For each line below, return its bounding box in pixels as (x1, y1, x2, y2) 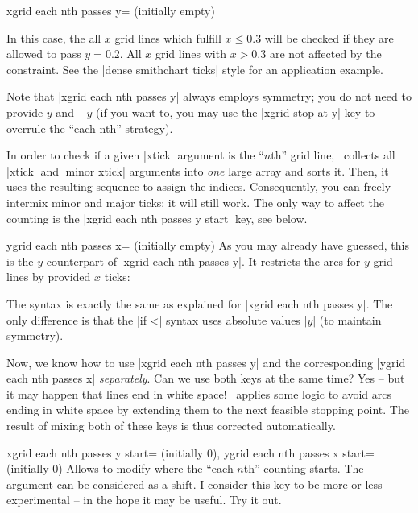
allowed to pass (6, 45, 81, 62)
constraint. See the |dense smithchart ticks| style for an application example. (6, 60, 383, 77)
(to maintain (319, 311, 382, 328)
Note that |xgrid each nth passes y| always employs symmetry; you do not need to (6, 88, 412, 105)
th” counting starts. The (243, 460, 364, 477)
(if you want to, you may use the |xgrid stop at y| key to (96, 103, 375, 120)
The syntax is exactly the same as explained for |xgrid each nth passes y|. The (6, 295, 393, 312)
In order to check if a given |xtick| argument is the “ (6, 147, 264, 163)
